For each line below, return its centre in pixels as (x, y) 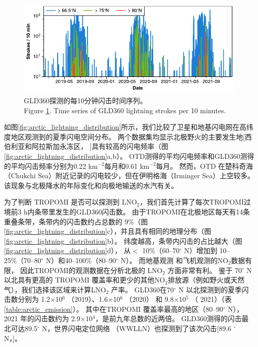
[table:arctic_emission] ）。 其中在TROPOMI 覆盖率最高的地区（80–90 (114, 309)
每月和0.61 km (127, 166)
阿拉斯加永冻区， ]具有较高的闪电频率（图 (100, 146)
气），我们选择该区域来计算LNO (55, 289)
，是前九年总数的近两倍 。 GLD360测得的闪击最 (172, 318)
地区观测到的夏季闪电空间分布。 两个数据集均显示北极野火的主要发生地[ (128, 136)
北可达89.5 (21, 328)
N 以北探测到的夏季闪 (214, 289)
